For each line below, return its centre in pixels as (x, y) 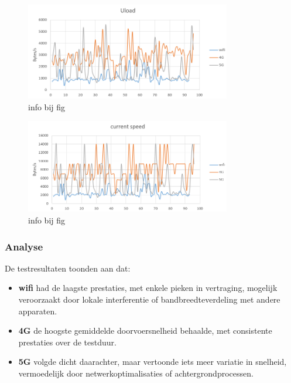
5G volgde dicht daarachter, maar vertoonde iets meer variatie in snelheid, (153, 362)
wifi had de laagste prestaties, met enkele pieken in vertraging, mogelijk (148, 288)
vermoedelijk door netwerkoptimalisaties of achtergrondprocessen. (136, 373)
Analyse (24, 246)
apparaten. (38, 311)
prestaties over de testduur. (67, 342)
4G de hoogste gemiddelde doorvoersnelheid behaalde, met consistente (145, 331)
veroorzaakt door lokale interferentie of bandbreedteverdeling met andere (149, 299)
